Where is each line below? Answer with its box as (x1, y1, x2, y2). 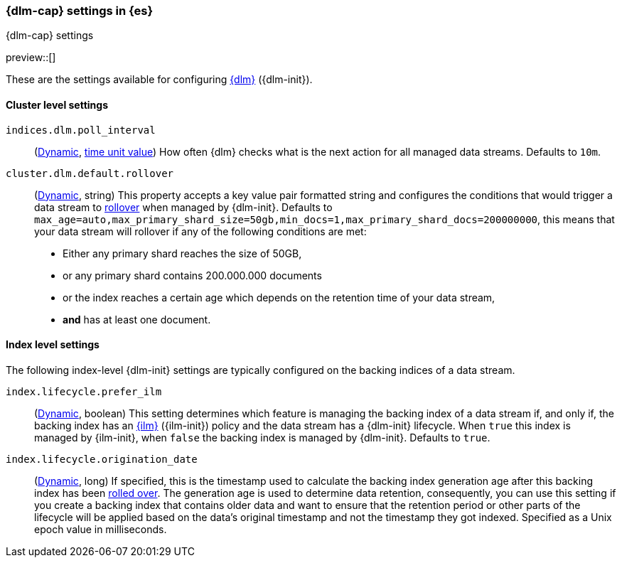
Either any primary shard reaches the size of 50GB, (63, 247, 302, 259)
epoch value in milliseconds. (34, 522, 167, 535)
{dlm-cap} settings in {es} (6, 4, 154, 18)
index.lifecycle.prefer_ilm (6, 385, 162, 397)
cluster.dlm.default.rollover (6, 167, 174, 179)
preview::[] (6, 51, 56, 64)
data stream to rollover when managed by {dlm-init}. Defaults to (34, 200, 333, 213)
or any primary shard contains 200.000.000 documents (63, 269, 322, 281)
